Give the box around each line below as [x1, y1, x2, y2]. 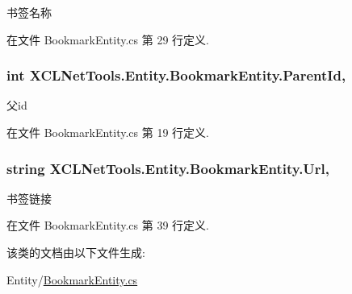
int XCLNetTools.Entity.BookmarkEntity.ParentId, [6, 65, 346, 85]
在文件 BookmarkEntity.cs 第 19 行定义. [6, 124, 209, 140]
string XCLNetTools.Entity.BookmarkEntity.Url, [6, 158, 330, 178]
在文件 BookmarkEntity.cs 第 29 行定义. [6, 31, 209, 48]
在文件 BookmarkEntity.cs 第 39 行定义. [6, 217, 209, 234]
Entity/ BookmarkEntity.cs [6, 271, 138, 288]
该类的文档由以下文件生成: [6, 244, 145, 260]
